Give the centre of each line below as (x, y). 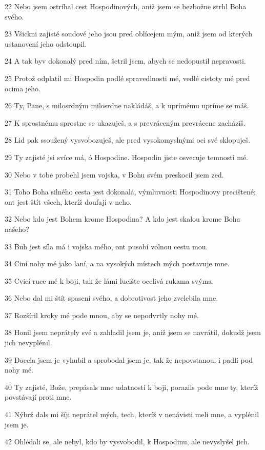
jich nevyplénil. (28, 343)
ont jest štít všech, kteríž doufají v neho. (68, 201)
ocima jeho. (23, 88)
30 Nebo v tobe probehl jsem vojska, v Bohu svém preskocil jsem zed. (114, 174)
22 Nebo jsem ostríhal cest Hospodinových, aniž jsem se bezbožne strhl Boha (126, 6)
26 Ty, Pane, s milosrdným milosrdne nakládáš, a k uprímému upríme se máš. (127, 105)
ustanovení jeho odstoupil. (46, 43)
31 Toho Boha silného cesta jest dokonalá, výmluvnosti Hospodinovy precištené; (130, 192)
